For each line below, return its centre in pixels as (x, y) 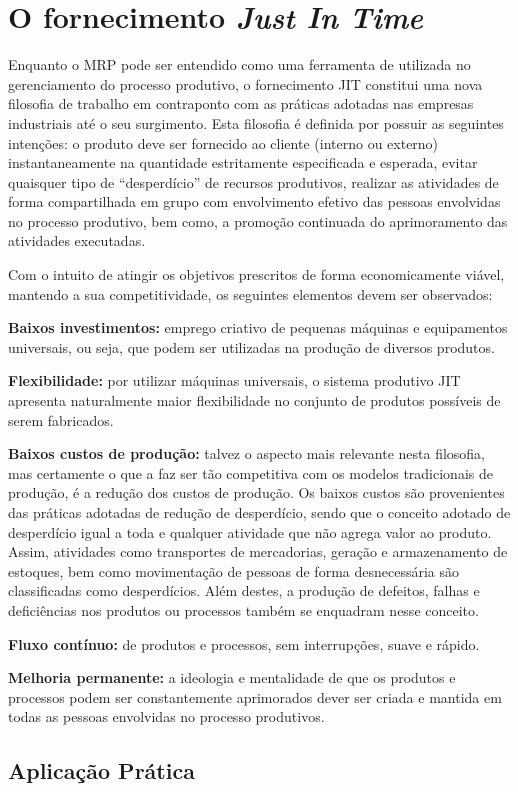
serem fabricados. (61, 419)
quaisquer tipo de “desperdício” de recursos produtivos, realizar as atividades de (253, 181)
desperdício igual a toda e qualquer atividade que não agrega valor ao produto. (250, 531)
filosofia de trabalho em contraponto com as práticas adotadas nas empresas (241, 103)
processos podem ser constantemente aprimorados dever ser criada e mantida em (255, 696)
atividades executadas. (77, 240)
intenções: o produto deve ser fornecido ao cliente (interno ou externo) (223, 142)
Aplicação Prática (101, 770)
